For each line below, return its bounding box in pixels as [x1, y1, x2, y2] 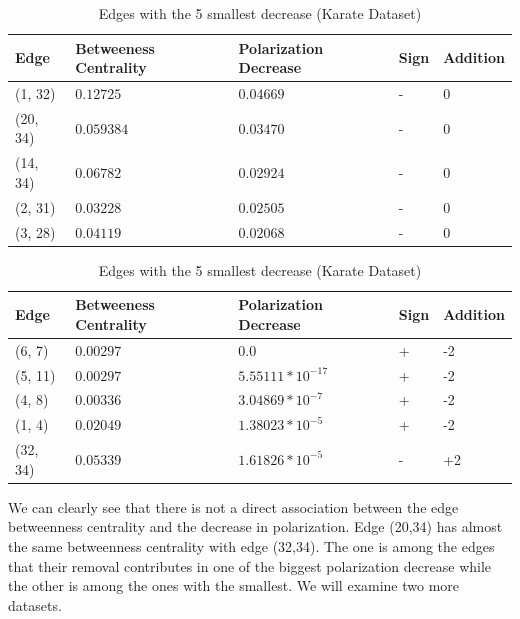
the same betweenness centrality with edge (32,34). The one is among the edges [8, 535, 495, 556]
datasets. [8, 594, 62, 615]
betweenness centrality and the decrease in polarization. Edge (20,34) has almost [8, 516, 503, 537]
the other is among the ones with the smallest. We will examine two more [8, 575, 460, 596]
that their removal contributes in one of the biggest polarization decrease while [8, 555, 492, 576]
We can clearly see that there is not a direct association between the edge [8, 496, 459, 517]
